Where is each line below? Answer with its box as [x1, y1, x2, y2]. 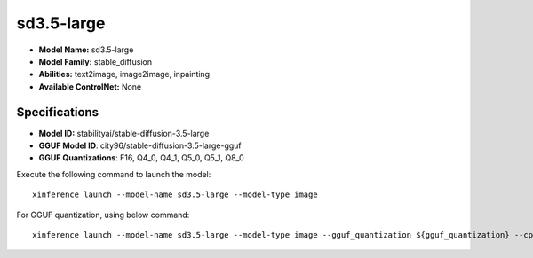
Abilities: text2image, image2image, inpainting [38, 69, 211, 80]
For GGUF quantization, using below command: [16, 209, 190, 220]
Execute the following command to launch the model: [16, 168, 211, 179]
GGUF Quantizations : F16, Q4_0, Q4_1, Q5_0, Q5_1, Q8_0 [38, 152, 244, 163]
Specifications [16, 105, 99, 120]
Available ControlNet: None [38, 81, 142, 92]
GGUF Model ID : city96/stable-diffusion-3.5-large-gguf [38, 140, 242, 151]
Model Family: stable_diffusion [38, 56, 153, 66]
